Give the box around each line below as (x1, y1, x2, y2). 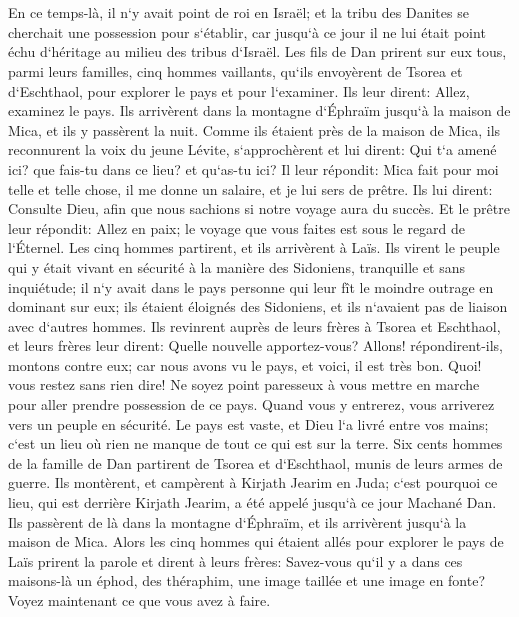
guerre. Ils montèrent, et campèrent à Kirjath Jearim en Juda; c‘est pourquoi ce (8, 472, 498, 493)
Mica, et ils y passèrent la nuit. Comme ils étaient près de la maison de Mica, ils (8, 119, 501, 140)
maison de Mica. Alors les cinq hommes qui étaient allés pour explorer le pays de (8, 531, 504, 552)
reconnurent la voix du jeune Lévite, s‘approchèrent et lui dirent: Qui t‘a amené (8, 139, 497, 160)
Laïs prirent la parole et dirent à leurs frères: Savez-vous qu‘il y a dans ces (8, 550, 463, 571)
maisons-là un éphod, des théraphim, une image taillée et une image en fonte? (8, 570, 486, 591)
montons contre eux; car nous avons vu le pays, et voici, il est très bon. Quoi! (8, 354, 482, 375)
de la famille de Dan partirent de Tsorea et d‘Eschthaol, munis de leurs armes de (8, 452, 503, 473)
